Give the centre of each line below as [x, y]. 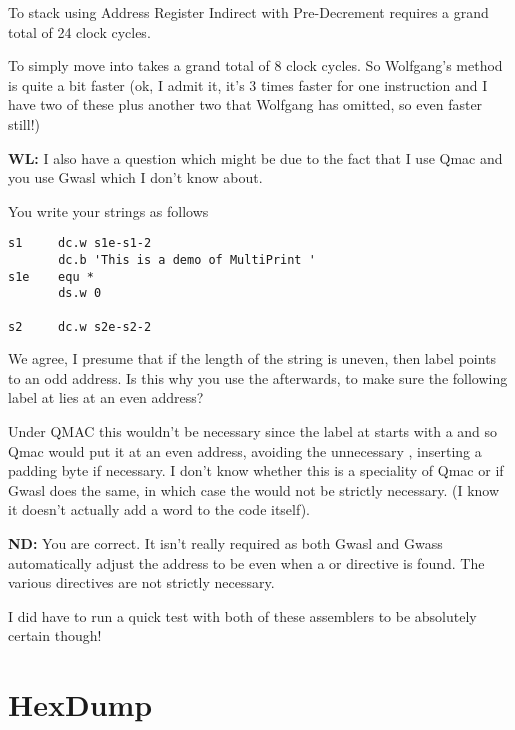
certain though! [55, 635]
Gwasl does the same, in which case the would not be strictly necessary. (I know [254, 489]
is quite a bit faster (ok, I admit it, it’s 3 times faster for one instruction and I [248, 84]
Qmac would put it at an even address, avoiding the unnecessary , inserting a [245, 450]
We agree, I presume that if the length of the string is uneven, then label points [252, 358]
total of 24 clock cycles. [79, 31]
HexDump [80, 704]
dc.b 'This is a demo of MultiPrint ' [187, 260]
